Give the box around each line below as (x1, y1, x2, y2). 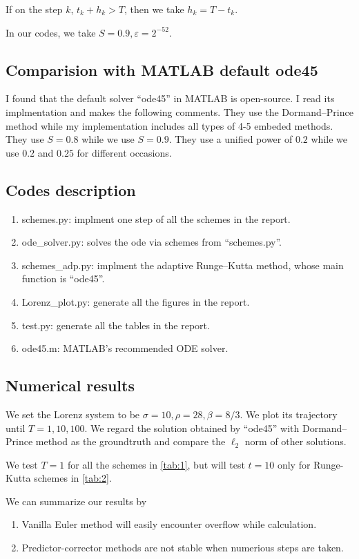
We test (6, 457, 38, 471)
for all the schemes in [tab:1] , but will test (67, 457, 245, 471)
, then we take (124, 2, 184, 16)
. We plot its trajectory (240, 406, 338, 421)
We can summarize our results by (6, 493, 147, 508)
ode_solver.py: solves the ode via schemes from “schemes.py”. (21, 235, 282, 249)
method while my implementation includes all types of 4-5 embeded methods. (6, 118, 333, 133)
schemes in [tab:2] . (34, 471, 112, 485)
